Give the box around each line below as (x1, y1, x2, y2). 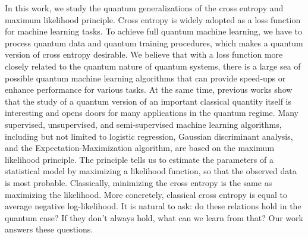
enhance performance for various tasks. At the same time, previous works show (5, 83, 293, 96)
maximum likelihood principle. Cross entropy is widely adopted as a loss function (5, 13, 301, 26)
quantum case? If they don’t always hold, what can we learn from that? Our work (5, 211, 303, 224)
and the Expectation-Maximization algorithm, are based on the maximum (5, 141, 275, 154)
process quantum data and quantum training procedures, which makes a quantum (5, 36, 303, 49)
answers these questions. (5, 223, 93, 235)
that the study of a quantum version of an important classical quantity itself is (5, 95, 292, 107)
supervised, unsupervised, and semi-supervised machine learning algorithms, (5, 118, 282, 130)
